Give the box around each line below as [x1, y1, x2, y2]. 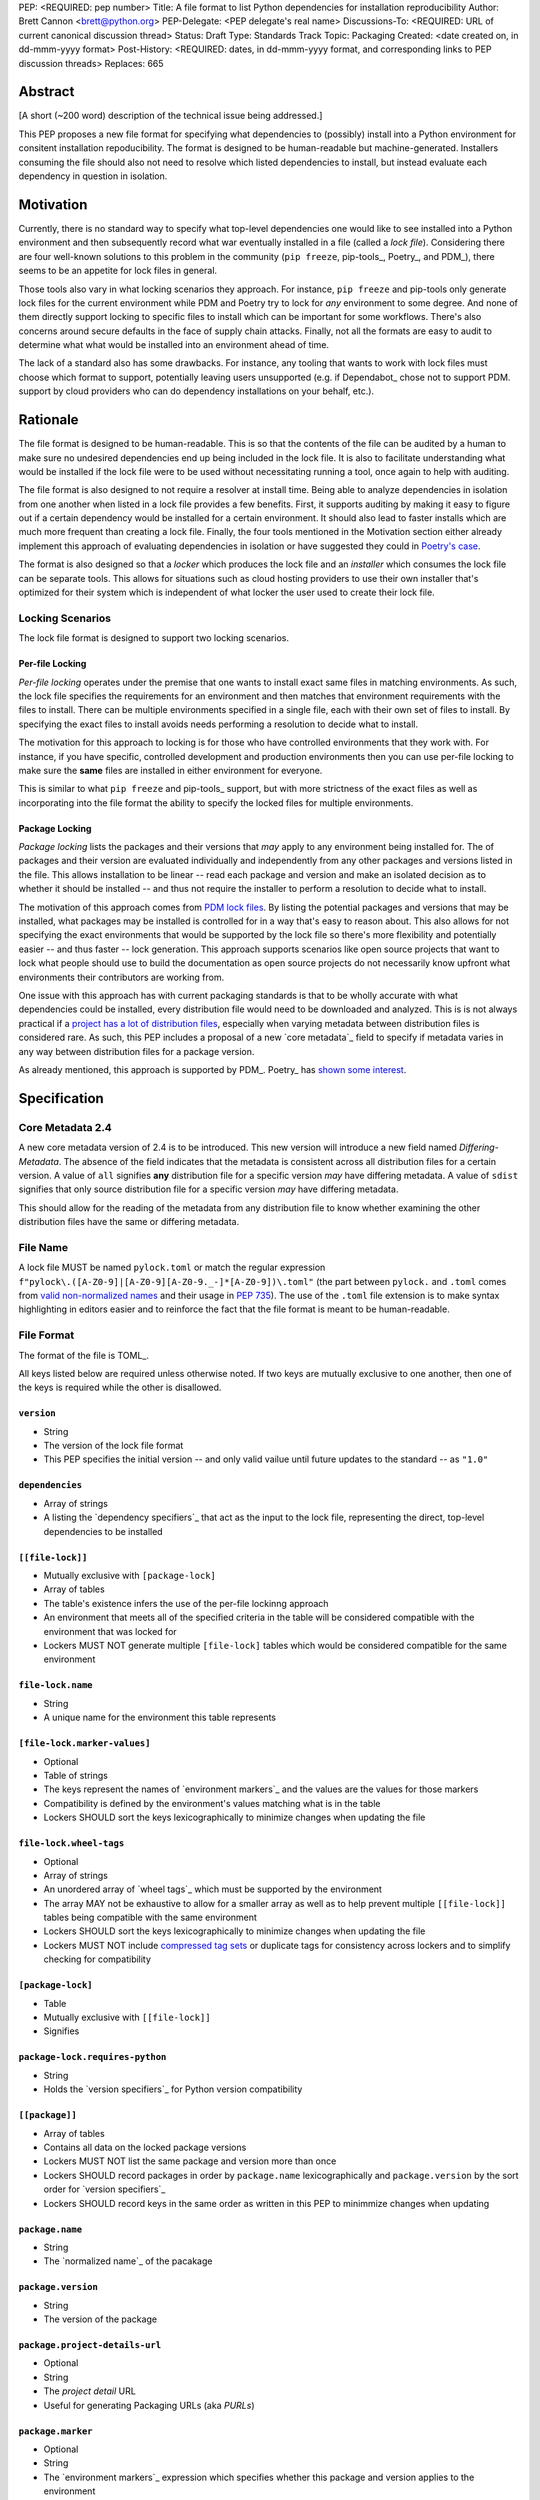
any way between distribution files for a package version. [18, 1045, 255, 1057]
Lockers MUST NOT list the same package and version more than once [43, 2155, 337, 2167]
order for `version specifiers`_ [43, 2183, 166, 2195]
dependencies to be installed [43, 1525, 164, 1537]
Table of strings [43, 1769, 109, 1781]
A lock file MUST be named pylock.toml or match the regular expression [18, 1261, 326, 1274]
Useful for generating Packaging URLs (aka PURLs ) [43, 2399, 255, 2411]
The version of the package [43, 2313, 158, 2325]
